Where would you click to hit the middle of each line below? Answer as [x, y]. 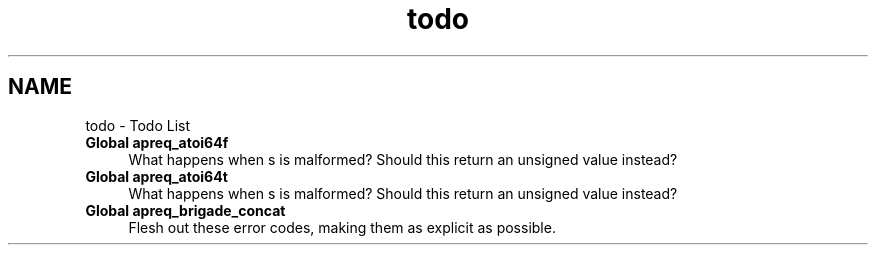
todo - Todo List [138, 125]
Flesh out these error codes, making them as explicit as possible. [342, 227]
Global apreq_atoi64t [156, 176]
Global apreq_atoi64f [157, 142]
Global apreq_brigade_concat [185, 210]
